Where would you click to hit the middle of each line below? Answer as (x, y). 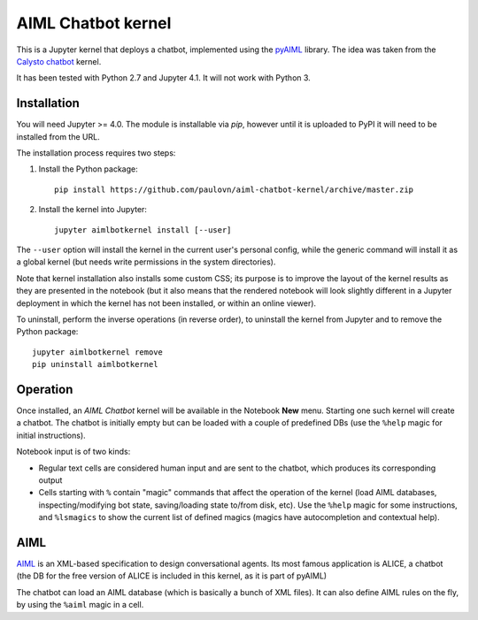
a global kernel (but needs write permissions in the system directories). (146, 262)
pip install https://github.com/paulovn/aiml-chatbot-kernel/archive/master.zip (234, 189)
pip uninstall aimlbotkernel (95, 364)
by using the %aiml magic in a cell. (80, 605)
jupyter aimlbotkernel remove (98, 352)
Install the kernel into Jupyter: (93, 210)
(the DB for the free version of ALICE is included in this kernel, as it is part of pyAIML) (172, 576)
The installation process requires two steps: (96, 153)
